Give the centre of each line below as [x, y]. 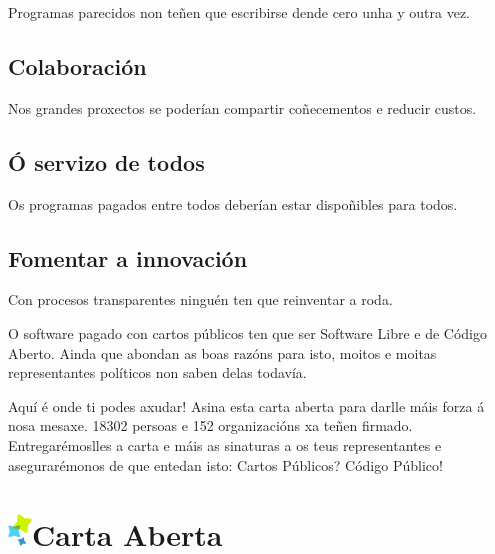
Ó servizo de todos [106, 161]
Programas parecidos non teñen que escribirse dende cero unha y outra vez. [239, 12]
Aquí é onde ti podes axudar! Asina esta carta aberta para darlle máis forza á [246, 405]
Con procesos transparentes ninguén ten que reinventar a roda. [200, 299]
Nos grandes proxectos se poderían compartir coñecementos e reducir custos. [242, 107]
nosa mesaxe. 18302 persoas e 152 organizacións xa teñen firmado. [210, 425]
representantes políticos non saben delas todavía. [157, 372]
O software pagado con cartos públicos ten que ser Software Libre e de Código [247, 332]
